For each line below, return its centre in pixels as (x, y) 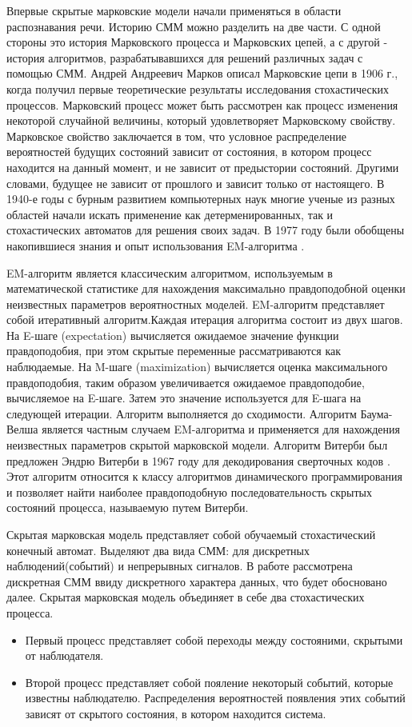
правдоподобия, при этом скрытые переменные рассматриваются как (174, 351)
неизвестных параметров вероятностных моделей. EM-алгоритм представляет (196, 304)
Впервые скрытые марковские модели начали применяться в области (174, 10)
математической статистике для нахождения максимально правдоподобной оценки (206, 288)
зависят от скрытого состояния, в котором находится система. (176, 713)
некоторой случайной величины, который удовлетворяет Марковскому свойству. (201, 120)
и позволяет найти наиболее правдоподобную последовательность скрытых (189, 491)
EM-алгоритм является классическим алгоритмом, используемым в (170, 272)
